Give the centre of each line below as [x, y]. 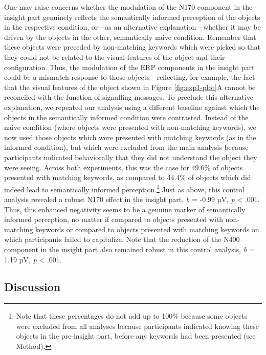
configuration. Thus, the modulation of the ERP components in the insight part [129, 67]
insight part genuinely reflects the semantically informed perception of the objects [132, 17]
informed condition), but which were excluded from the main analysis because [126, 147]
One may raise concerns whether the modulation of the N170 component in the [128, 7]
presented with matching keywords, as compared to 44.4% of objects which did [128, 177]
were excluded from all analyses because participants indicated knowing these [137, 326]
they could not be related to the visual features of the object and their [115, 57]
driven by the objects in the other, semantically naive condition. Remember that [130, 37]
